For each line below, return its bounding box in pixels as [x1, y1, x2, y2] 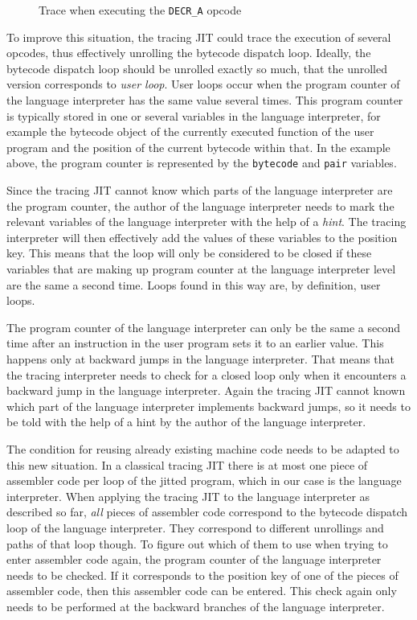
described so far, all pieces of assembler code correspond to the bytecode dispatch [6, 503, 408, 520]
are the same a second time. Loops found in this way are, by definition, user [6, 276, 381, 293]
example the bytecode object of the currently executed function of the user [6, 123, 374, 140]
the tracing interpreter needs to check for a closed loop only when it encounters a [6, 366, 407, 383]
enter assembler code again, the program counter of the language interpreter [6, 551, 382, 568]
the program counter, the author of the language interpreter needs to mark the [6, 197, 395, 214]
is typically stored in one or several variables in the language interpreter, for [6, 107, 381, 124]
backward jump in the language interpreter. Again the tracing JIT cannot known [6, 382, 406, 399]
